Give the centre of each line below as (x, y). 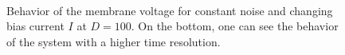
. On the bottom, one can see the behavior (235, 26)
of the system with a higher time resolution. (114, 41)
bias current (35, 26)
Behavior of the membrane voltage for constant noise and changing (170, 10)
